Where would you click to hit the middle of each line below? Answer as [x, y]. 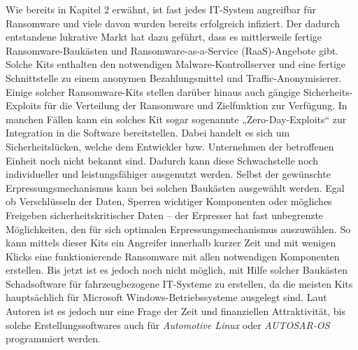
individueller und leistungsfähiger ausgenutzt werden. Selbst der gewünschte [168, 174]
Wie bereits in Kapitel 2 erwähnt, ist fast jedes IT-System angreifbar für [161, 9]
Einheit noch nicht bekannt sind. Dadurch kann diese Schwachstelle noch [162, 160]
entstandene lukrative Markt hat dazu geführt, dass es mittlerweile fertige [164, 37]
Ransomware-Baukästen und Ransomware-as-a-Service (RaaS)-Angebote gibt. [172, 50]
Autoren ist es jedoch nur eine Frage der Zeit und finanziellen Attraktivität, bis [176, 311]
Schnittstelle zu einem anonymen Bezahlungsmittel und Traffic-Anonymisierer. [174, 77]
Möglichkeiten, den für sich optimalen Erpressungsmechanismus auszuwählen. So [178, 229]
